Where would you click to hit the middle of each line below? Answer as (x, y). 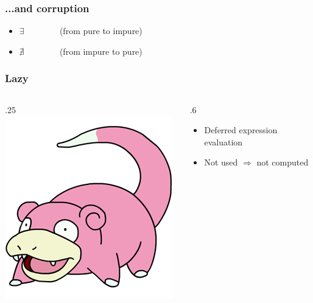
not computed (283, 162)
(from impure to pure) (101, 51)
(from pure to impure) (101, 31)
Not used (221, 162)
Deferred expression (241, 130)
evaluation (223, 141)
